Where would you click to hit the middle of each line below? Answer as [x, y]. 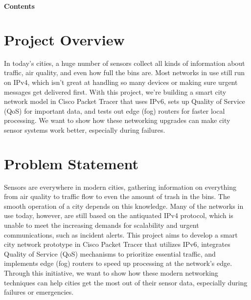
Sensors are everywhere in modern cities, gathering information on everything [120, 187]
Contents [19, 6]
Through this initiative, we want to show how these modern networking [111, 272]
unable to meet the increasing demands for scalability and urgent [102, 225]
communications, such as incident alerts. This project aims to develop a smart [121, 234]
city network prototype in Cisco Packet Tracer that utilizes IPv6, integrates [117, 244]
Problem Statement [71, 163]
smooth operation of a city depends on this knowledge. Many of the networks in [124, 206]
